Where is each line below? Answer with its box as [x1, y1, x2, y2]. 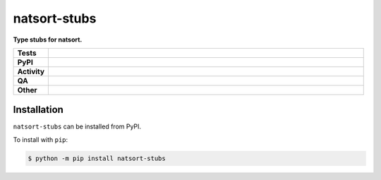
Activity [17, 66, 45, 76]
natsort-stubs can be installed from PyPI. [13, 122, 141, 131]
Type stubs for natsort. [13, 35, 83, 44]
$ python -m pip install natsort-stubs [28, 154, 166, 162]
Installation [13, 104, 64, 116]
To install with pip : [13, 135, 68, 144]
